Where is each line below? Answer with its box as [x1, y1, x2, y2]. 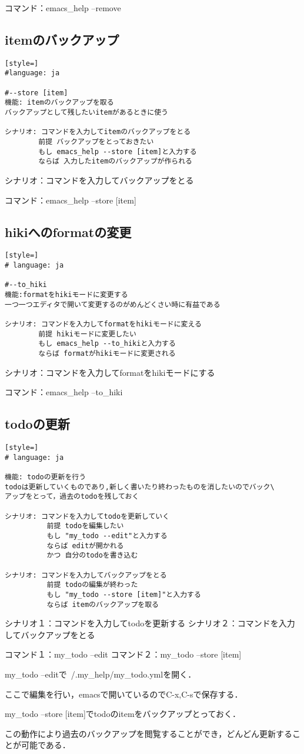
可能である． [21, 739, 71, 751]
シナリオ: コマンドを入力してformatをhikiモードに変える [5, 320, 202, 328]
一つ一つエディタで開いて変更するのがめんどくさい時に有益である [5, 300, 221, 309]
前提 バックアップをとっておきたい [38, 138, 154, 146]
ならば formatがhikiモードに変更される [38, 349, 176, 358]
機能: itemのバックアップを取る [5, 98, 114, 107]
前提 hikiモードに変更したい [38, 329, 136, 338]
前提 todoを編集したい [46, 522, 124, 531]
